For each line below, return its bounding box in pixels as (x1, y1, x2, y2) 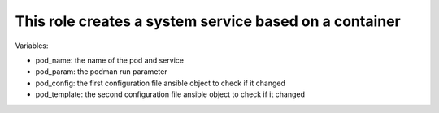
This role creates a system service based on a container (15, 12, 402, 30)
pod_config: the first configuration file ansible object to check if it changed (35, 78, 286, 88)
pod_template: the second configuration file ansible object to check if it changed (35, 89, 305, 99)
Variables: (15, 41, 49, 50)
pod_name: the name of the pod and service (35, 55, 185, 65)
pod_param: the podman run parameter (35, 67, 167, 76)
